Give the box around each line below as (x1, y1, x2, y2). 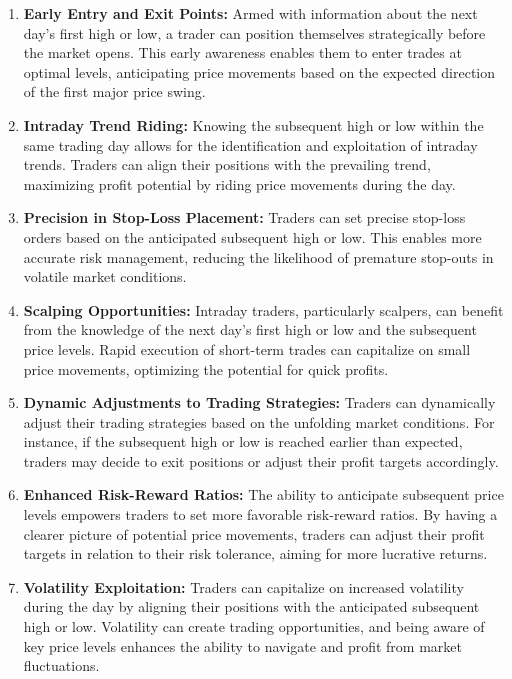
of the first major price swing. (23, 81, 206, 102)
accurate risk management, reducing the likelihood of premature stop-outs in (23, 246, 494, 267)
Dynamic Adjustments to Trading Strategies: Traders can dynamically (23, 392, 496, 413)
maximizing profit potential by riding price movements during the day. (23, 173, 456, 194)
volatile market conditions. (23, 266, 187, 287)
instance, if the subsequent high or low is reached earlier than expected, (23, 431, 463, 452)
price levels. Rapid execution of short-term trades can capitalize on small (23, 338, 471, 359)
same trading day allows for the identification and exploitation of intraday (23, 134, 478, 155)
